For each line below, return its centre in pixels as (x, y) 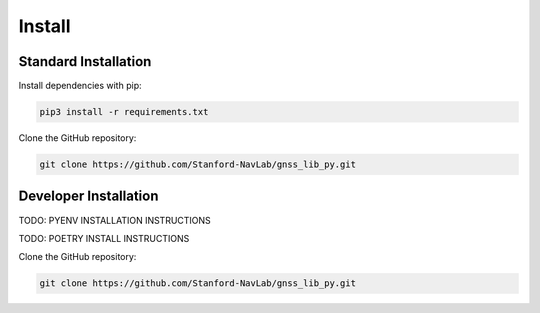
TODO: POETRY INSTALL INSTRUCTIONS (104, 238)
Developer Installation (88, 196)
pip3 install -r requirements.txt (124, 112)
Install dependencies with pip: (80, 86)
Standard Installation (85, 61)
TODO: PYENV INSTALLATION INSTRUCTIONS (115, 220)
